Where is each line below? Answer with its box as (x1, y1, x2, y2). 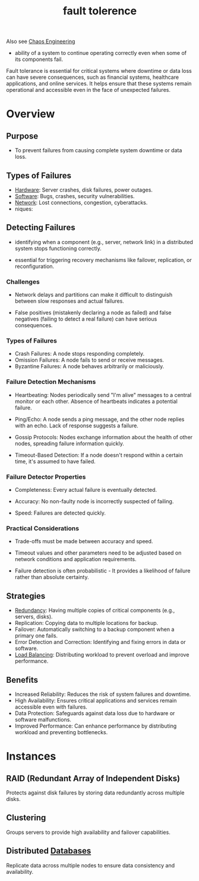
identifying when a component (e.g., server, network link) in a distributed (14, 238, 193, 245)
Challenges (6, 278, 40, 286)
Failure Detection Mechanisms (6, 378, 96, 386)
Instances (6, 750, 56, 763)
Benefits (6, 674, 39, 685)
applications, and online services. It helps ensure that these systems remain (6, 80, 192, 87)
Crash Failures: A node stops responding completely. (14, 350, 144, 358)
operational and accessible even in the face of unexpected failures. (6, 87, 171, 94)
